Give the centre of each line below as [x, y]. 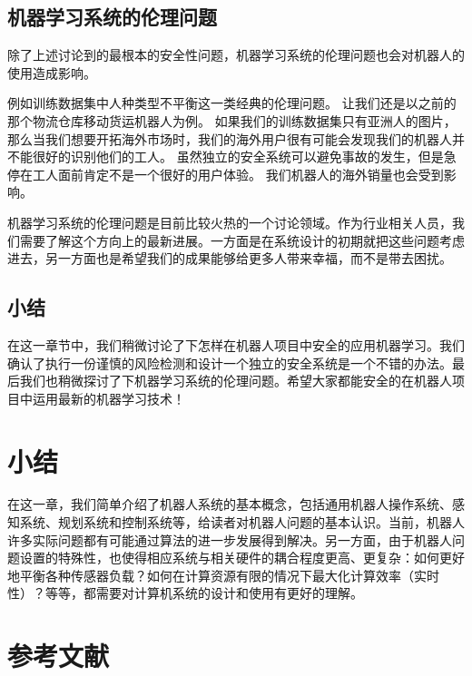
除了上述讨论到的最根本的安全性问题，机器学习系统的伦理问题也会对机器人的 [236, 55]
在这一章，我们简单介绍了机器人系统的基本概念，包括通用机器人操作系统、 [230, 504]
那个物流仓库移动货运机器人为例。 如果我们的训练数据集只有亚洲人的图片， [232, 120]
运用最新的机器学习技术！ [108, 398]
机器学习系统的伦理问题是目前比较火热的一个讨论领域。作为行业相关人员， [230, 222]
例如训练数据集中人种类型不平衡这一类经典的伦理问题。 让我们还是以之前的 [232, 103]
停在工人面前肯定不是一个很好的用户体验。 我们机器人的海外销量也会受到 [226, 174]
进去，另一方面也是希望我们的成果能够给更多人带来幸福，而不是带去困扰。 [230, 258]
